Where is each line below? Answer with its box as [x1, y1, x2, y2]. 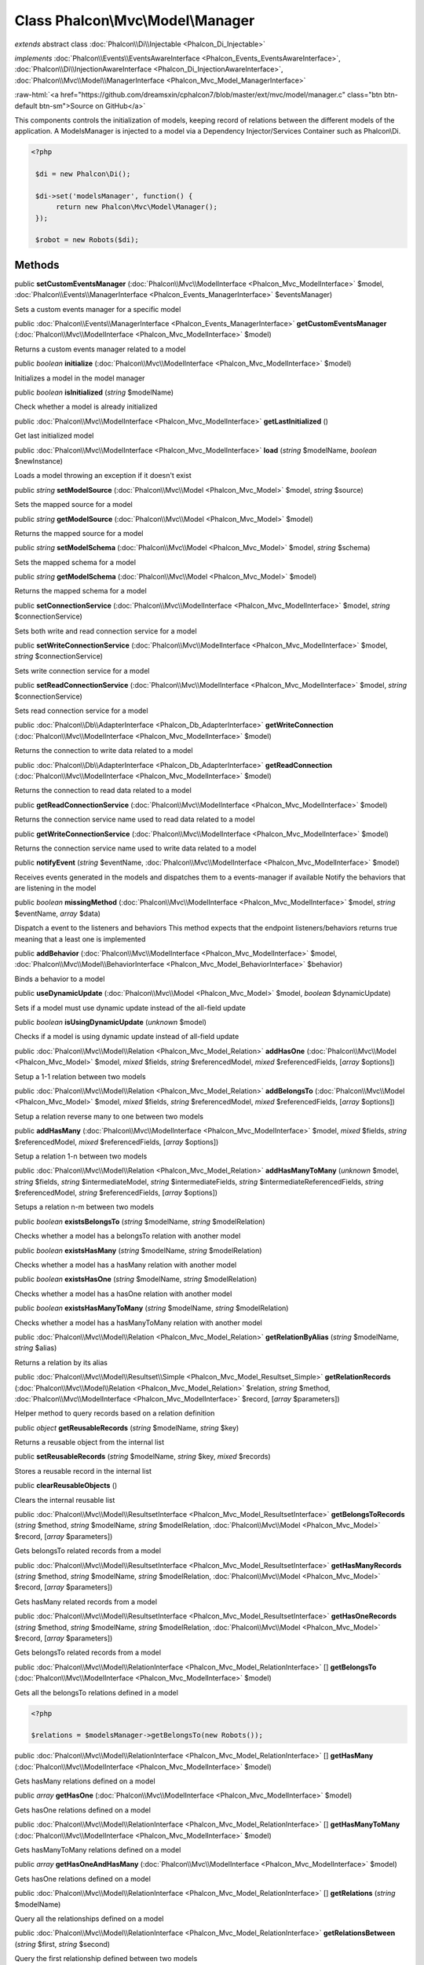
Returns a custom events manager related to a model [14, 344, 186, 354]
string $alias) [14, 1343, 57, 1353]
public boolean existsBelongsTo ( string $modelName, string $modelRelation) [14, 1217, 266, 1226]
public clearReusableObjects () [14, 1481, 118, 1490]
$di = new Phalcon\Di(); [35, 170, 131, 178]
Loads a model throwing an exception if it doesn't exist [14, 471, 192, 480]
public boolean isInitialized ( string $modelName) [14, 387, 174, 397]
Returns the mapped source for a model [14, 528, 144, 538]
